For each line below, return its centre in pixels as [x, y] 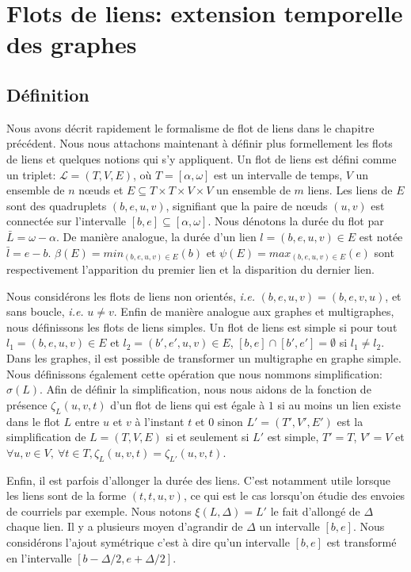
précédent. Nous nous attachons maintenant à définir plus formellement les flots [200, 143]
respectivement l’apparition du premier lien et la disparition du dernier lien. [190, 269]
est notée [381, 236]
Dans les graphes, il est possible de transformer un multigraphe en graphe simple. [204, 358]
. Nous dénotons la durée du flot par [296, 221]
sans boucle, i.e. [45, 311]
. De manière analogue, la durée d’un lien [156, 236]
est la [350, 421]
